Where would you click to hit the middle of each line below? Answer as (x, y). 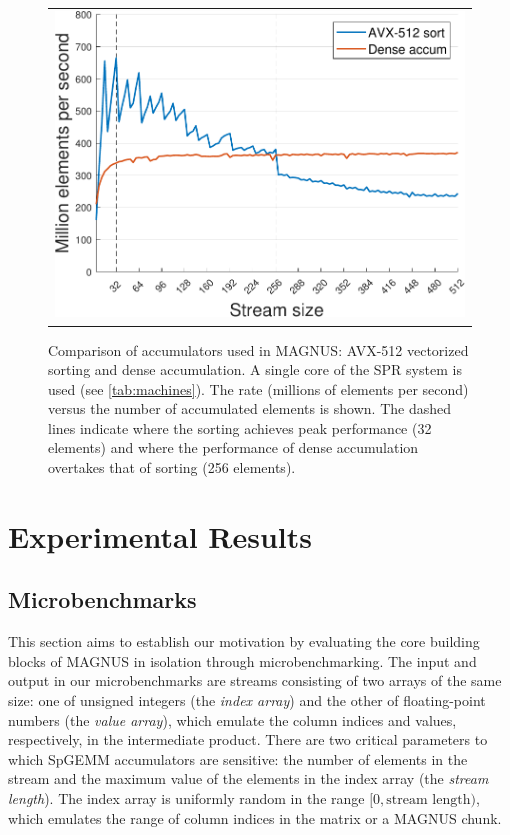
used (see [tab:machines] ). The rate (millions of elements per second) (258, 388)
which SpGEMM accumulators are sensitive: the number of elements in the (238, 758)
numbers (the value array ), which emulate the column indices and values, (232, 719)
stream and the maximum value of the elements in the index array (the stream (248, 778)
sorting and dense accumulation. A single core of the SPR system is (255, 369)
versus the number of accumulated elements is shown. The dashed (249, 408)
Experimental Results (160, 535)
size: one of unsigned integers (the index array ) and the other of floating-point (247, 700)
